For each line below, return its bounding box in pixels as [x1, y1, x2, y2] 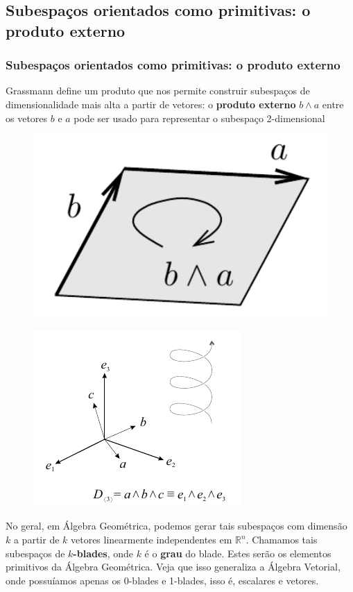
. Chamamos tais [246, 532, 318, 547]
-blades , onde [73, 546, 133, 560]
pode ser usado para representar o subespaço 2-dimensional [74, 110, 325, 125]
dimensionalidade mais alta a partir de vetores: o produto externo [6, 96, 296, 111]
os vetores [6, 110, 48, 125]
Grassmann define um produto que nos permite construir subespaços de [6, 83, 310, 98]
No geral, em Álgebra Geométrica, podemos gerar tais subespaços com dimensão [6, 518, 347, 533]
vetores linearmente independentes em [71, 532, 232, 547]
